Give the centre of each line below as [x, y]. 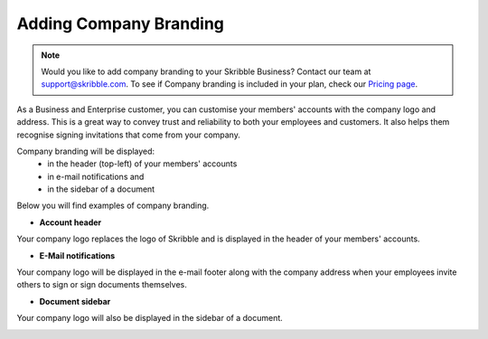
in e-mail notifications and [96, 176]
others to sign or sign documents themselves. [102, 285]
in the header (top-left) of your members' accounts [142, 164]
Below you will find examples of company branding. [113, 206]
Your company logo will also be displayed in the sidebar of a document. [150, 318]
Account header [70, 222]
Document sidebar [75, 301]
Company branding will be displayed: [86, 151]
